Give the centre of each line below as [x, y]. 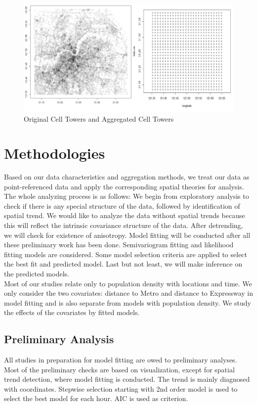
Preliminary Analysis [59, 339]
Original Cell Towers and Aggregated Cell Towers [99, 119]
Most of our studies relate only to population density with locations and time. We [128, 283]
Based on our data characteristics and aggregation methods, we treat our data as [127, 177]
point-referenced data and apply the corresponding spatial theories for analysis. [124, 186]
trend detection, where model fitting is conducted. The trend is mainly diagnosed [127, 379]
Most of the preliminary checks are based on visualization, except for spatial [119, 369]
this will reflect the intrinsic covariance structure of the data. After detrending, [124, 225]
